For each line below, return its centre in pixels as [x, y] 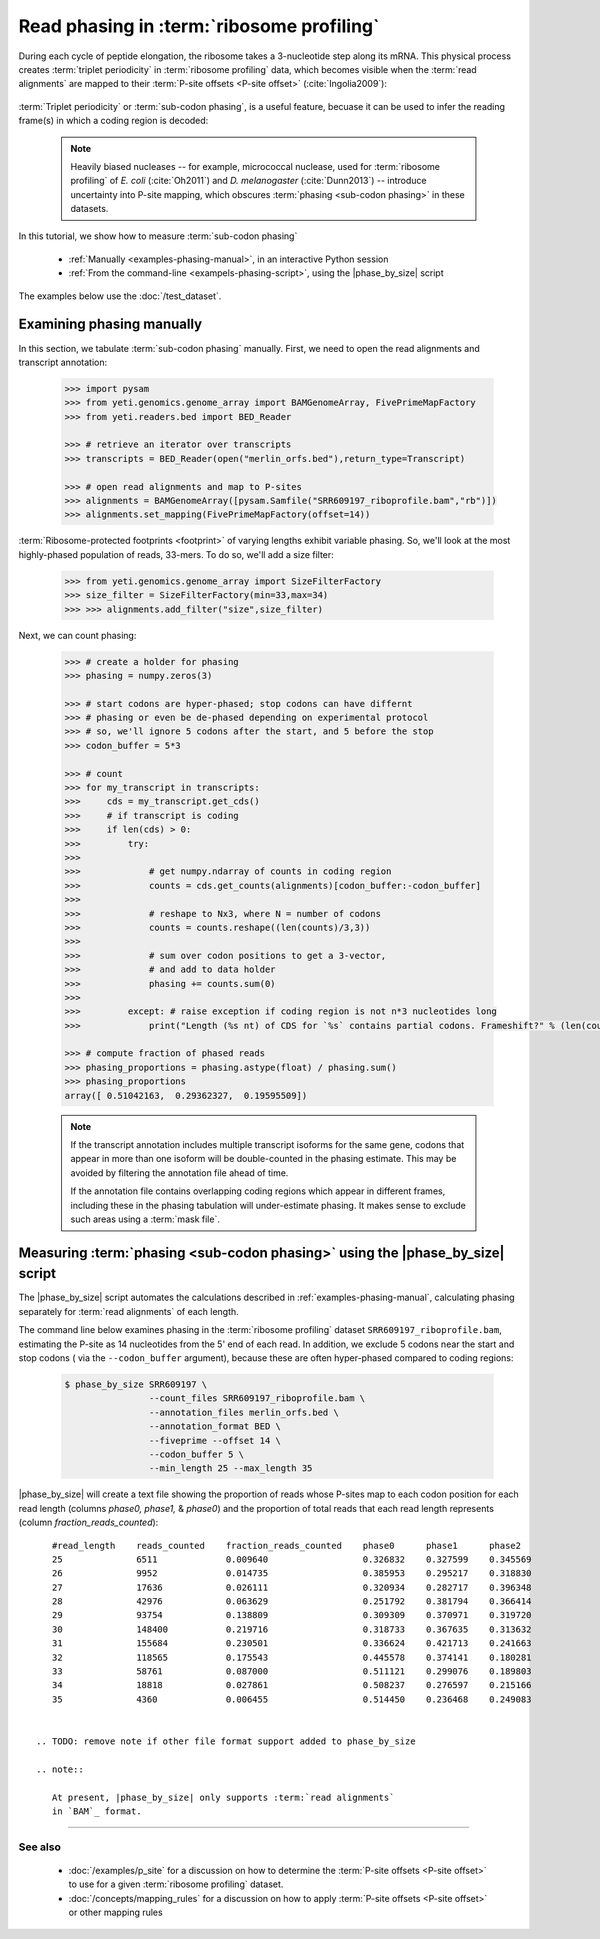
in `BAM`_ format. [96, 1811]
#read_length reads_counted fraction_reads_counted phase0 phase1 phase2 [286, 1545]
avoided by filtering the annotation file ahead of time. [179, 1172]
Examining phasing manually [110, 324]
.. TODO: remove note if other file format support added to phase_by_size [226, 1741]
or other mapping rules [116, 1912]
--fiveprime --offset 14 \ [215, 1440]
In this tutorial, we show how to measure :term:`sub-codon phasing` [158, 236]
